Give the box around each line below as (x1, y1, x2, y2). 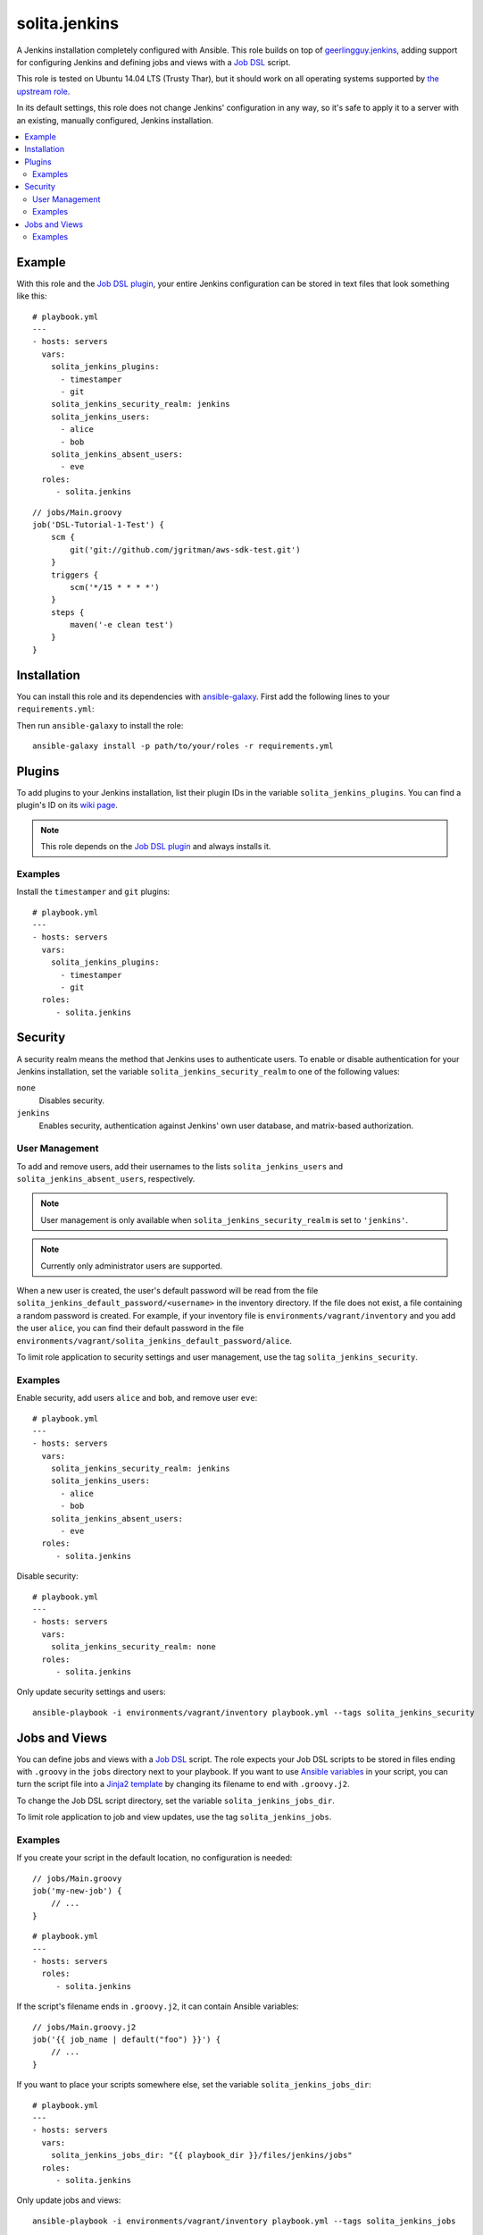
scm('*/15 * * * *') (70, 582, 160, 592)
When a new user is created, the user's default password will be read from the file (16, 1286, 319, 1296)
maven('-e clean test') (70, 620, 174, 630)
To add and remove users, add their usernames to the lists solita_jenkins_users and (16, 1160, 344, 1171)
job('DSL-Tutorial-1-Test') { (32, 519, 165, 529)
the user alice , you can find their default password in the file (16, 1323, 245, 1334)
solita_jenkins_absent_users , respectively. (16, 1174, 196, 1185)
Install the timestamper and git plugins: (16, 886, 171, 898)
